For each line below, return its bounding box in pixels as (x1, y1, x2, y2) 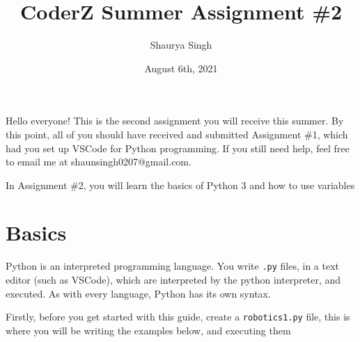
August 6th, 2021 (144, 60, 218, 75)
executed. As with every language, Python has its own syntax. (6, 286, 271, 300)
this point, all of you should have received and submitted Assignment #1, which (6, 127, 348, 141)
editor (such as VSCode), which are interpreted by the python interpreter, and (6, 272, 341, 287)
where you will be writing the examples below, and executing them (6, 323, 291, 337)
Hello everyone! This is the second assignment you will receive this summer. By (6, 113, 344, 128)
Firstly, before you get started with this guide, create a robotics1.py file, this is (6, 309, 350, 324)
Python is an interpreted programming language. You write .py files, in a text (6, 259, 340, 273)
